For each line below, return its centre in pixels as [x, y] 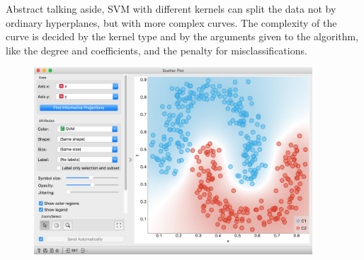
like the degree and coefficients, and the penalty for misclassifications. [157, 50]
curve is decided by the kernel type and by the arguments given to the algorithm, [182, 36]
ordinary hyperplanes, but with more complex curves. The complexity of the [171, 22]
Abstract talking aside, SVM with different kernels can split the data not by [171, 8]
